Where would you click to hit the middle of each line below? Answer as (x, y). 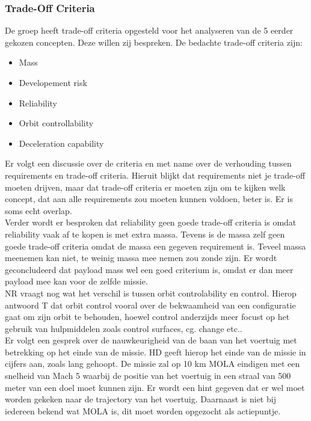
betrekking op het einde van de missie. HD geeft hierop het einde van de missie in (155, 352)
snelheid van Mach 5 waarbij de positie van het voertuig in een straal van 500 (148, 376)
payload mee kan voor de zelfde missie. (76, 281)
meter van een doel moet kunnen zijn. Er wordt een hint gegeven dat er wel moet (155, 387)
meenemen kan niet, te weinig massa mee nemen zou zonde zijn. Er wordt (141, 258)
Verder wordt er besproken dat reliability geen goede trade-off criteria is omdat (151, 222)
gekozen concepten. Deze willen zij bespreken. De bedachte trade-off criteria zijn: (154, 42)
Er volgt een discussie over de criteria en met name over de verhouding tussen (148, 163)
